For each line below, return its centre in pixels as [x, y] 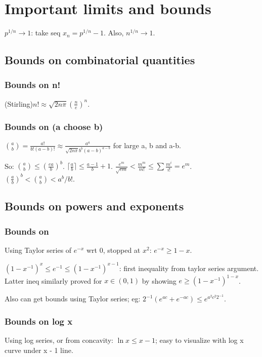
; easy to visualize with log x [199, 340]
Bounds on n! [33, 85]
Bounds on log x [39, 321]
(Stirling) [19, 103]
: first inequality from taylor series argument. [189, 268]
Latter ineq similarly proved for [53, 280]
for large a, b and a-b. [147, 145]
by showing [159, 280]
